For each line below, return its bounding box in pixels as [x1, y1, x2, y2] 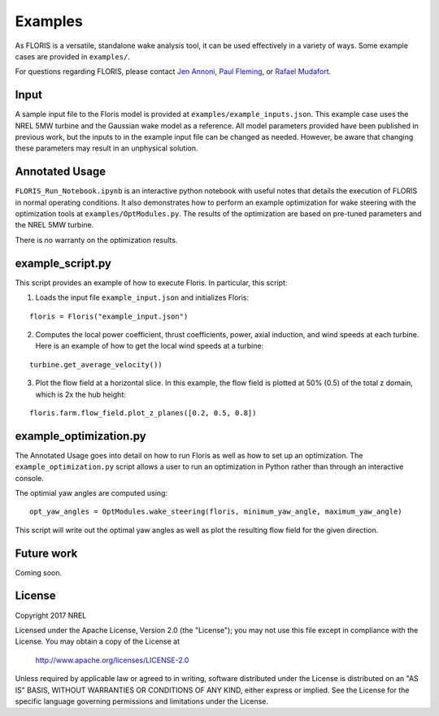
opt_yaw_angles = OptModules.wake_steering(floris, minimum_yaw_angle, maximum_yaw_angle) [29, 507, 402, 516]
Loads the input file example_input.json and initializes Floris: [35, 293, 250, 302]
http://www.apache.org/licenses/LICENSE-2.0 [35, 655, 189, 665]
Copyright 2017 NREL [15, 610, 87, 620]
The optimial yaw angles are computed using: [15, 488, 168, 497]
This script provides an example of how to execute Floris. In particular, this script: [15, 277, 288, 288]
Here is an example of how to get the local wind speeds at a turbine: [35, 341, 264, 351]
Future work [15, 546, 78, 560]
